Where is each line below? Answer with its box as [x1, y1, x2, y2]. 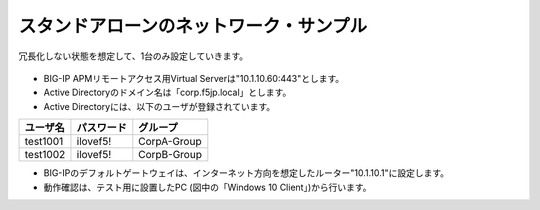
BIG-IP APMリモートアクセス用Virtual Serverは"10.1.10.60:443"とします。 [43, 72, 345, 84]
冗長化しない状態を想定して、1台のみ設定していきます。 [18, 50, 249, 62]
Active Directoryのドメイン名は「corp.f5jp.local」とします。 [43, 86, 292, 99]
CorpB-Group [138, 148, 202, 162]
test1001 [24, 135, 64, 149]
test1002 [24, 148, 66, 162]
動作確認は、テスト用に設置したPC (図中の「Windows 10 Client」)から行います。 [43, 181, 372, 193]
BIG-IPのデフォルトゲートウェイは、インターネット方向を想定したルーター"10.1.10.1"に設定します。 [43, 167, 450, 179]
